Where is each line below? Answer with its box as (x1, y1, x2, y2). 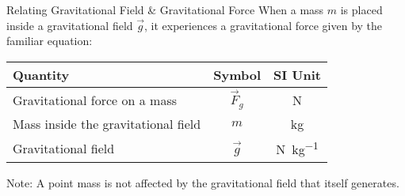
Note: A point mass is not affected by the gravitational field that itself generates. (6, 174, 399, 190)
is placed (340, 2, 383, 17)
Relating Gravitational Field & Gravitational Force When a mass (6, 2, 324, 17)
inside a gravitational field (6, 17, 133, 33)
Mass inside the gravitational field (13, 115, 201, 134)
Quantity (13, 65, 70, 84)
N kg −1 (276, 138, 319, 159)
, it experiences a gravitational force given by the (144, 17, 383, 33)
